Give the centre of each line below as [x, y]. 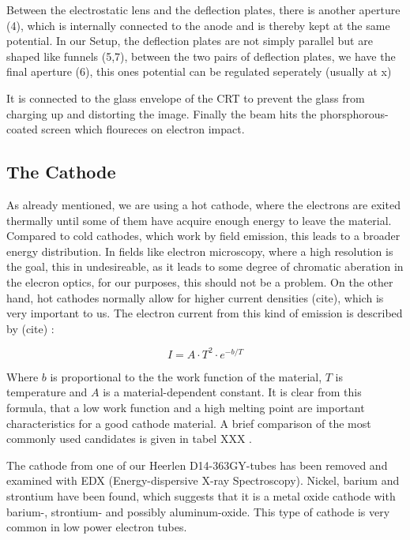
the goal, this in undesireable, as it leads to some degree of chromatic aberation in [205, 266]
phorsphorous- [354, 113]
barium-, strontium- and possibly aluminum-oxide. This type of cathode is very [198, 511]
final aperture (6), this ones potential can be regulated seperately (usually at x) [199, 71]
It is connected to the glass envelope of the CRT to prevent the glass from [186, 97]
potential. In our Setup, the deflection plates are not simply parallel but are [190, 41]
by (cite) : [30, 328]
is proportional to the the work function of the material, [186, 376]
